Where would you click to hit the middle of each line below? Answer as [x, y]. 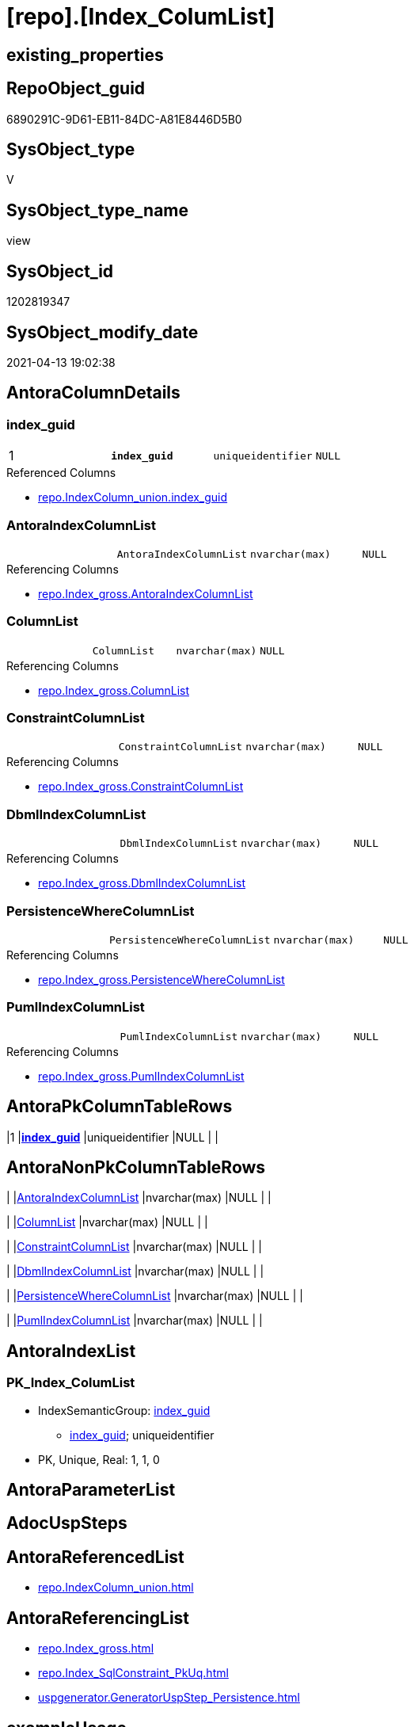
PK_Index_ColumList [71, 1383]
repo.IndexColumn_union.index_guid [133, 498]
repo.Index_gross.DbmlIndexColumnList [142, 883]
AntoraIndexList [71, 1351]
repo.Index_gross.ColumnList [114, 690]
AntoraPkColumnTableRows [120, 1107]
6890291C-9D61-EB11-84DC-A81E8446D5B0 [124, 119]
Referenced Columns [61, 473]
